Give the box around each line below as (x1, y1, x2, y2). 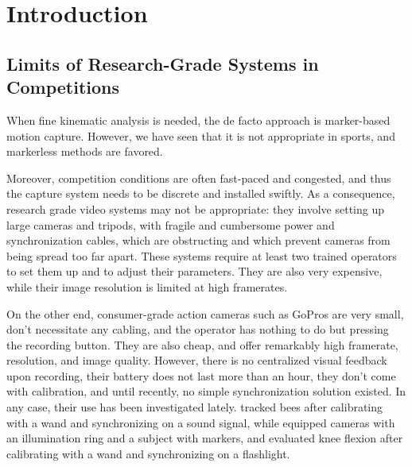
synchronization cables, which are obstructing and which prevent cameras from (6, 232, 391, 249)
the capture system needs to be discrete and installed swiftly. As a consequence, (6, 185, 395, 202)
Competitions (6, 75, 120, 99)
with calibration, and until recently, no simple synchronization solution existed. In (6, 383, 406, 399)
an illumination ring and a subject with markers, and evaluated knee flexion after (6, 430, 403, 446)
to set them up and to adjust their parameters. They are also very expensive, (6, 263, 383, 280)
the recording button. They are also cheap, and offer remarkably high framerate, (6, 336, 398, 353)
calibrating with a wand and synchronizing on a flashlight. (6, 445, 290, 461)
